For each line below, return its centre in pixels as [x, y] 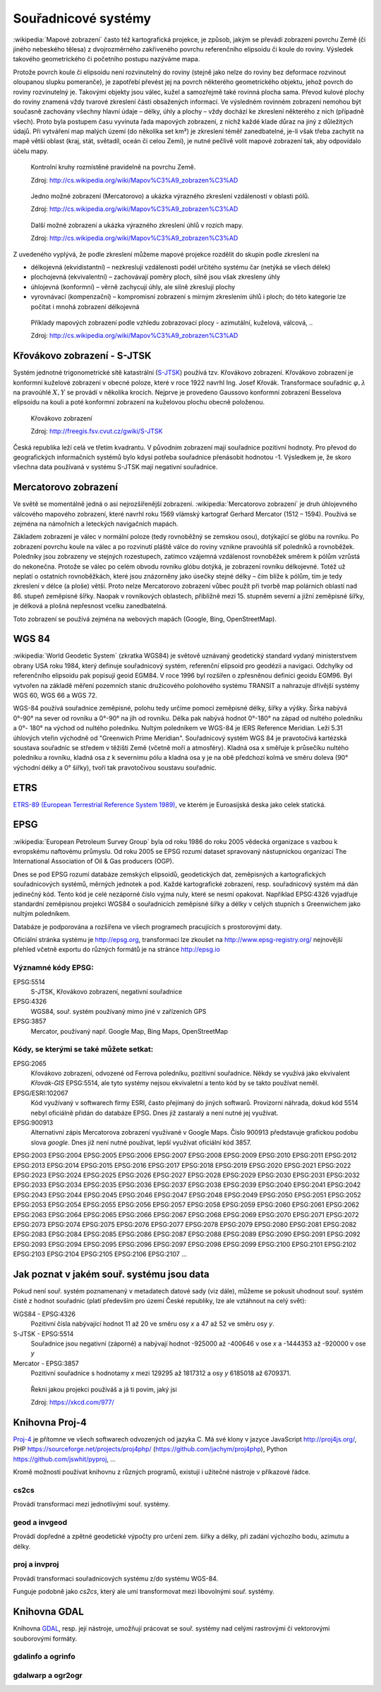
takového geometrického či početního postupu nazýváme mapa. [107, 59]
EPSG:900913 [33, 1123]
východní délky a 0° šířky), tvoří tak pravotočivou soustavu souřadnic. [115, 767]
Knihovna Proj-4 [50, 1422]
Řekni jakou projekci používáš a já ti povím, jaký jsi [104, 1389]
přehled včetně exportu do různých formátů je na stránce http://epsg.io [116, 950]
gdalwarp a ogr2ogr [48, 1675]
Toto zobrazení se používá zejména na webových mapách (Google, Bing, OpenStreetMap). [145, 619]
